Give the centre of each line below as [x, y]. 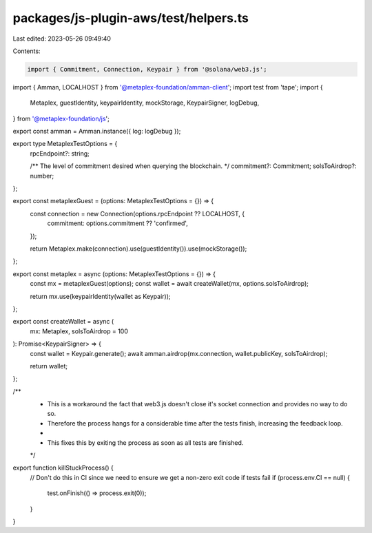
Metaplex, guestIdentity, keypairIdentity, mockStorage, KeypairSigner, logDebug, [145, 103]
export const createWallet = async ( [63, 322]
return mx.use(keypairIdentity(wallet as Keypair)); [101, 296]
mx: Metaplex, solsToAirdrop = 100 [79, 331]
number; [42, 176]
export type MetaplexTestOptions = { [65, 144]
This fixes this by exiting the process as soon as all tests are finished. [145, 442]
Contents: [27, 51]
